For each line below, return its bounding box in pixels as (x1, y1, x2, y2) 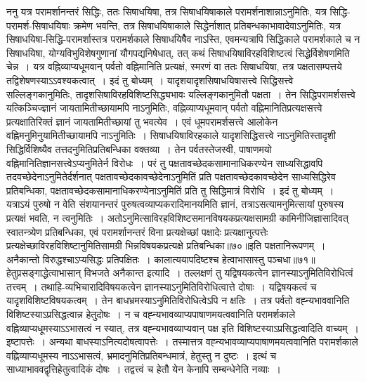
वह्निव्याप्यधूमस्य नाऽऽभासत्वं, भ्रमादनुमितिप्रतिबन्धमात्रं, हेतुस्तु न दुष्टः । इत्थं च (6, 348, 277, 362)
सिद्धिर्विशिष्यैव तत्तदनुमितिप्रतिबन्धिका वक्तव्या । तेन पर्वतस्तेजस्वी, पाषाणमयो (6, 141, 272, 156)
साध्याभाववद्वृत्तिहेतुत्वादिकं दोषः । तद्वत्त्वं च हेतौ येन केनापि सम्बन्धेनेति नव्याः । (6, 362, 281, 376)
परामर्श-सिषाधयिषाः (6, 18, 70, 32)
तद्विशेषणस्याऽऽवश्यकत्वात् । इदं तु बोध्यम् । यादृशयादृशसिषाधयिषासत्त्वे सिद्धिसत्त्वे (6, 72, 294, 87)
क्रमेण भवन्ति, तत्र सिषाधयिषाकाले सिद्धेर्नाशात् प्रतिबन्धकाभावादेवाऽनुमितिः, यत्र (73, 18, 341, 32)
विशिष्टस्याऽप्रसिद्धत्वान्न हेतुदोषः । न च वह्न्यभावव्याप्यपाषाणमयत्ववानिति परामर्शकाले (6, 307, 296, 322)
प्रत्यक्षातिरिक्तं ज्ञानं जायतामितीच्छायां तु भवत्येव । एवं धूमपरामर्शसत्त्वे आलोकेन (6, 114, 278, 129)
